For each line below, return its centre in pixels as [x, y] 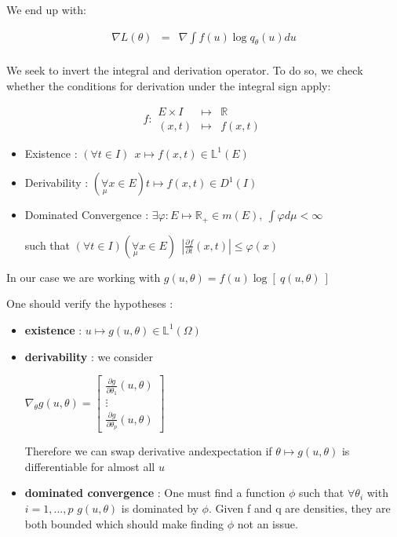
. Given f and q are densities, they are [299, 508]
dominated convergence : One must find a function [155, 493]
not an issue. [268, 523]
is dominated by [160, 508]
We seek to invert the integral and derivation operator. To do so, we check [185, 70]
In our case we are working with [84, 277]
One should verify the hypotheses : [90, 303]
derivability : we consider [89, 356]
